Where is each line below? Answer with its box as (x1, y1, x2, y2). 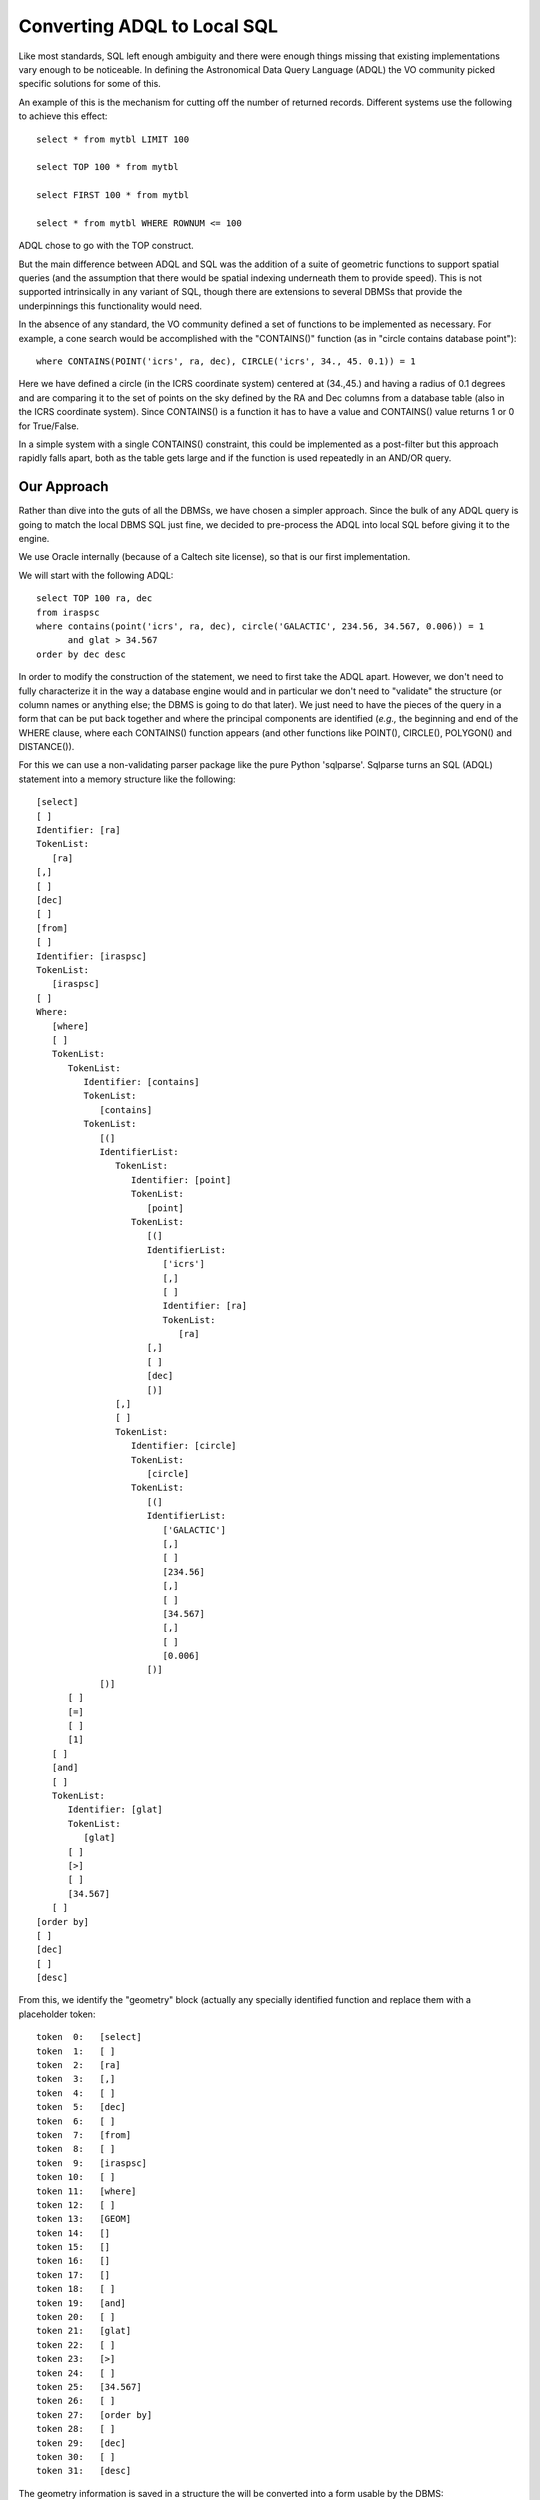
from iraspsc (36, 606, 100, 618)
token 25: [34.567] (36, 2381, 142, 2392)
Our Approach (18, 478, 109, 495)
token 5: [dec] (36, 2101, 127, 2113)
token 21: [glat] (36, 2325, 132, 2337)
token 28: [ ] (36, 2423, 116, 2435)
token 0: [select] (36, 2031, 142, 2043)
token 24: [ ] (36, 2367, 116, 2379)
